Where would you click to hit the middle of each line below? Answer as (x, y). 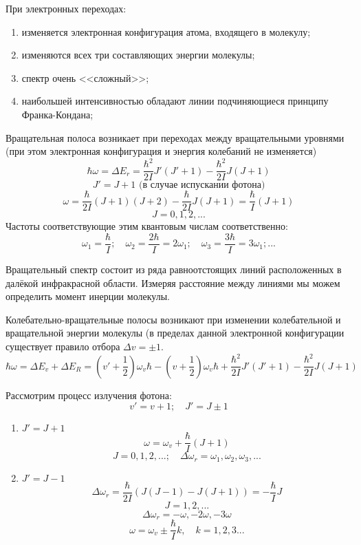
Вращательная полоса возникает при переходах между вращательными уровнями (175, 137)
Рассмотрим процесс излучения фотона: (89, 395)
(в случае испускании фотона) (202, 185)
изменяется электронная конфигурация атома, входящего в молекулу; (166, 31)
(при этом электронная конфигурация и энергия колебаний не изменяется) (161, 151)
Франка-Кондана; (57, 114)
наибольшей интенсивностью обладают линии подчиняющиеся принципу (175, 101)
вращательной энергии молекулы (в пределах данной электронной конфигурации (175, 333)
